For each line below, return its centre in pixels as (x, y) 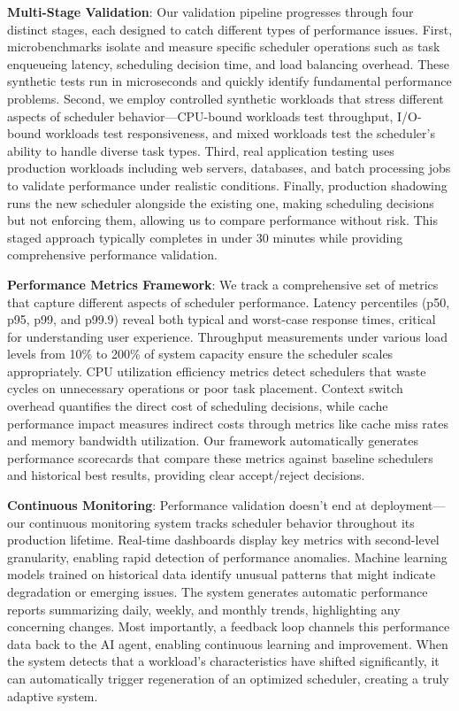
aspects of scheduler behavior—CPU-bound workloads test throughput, (200, 116)
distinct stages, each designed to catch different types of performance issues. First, (230, 29)
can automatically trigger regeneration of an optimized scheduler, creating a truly (228, 678)
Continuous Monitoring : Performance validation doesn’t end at (187, 505)
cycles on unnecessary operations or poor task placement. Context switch (205, 388)
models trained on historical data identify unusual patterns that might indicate (222, 574)
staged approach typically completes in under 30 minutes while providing (205, 237)
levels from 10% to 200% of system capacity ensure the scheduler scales (200, 354)
